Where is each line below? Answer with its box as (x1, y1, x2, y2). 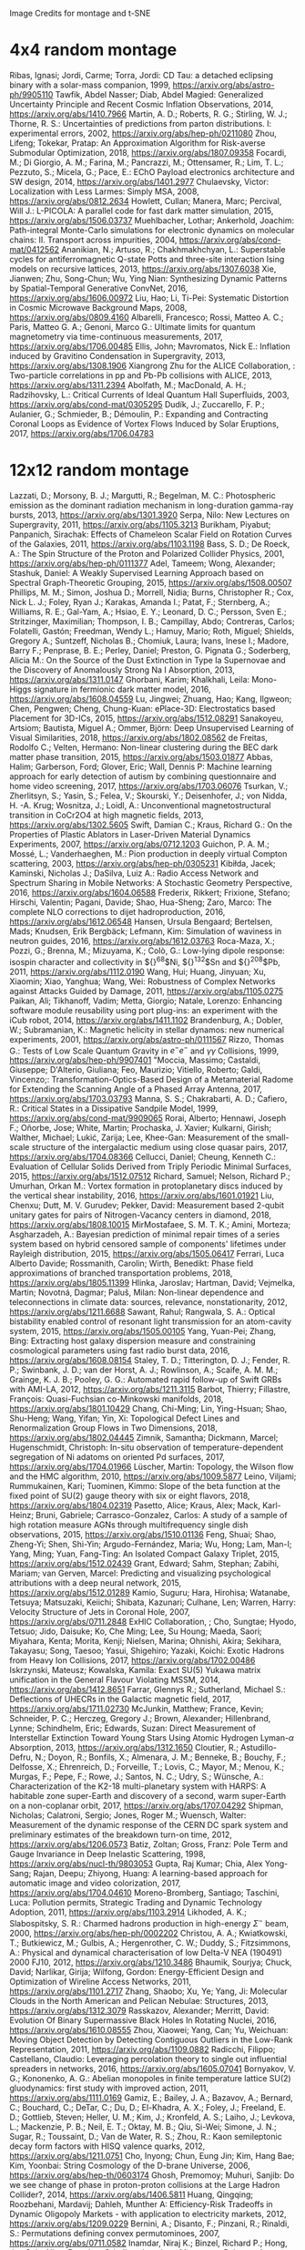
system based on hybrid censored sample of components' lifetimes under (9, 1238, 287, 1249)
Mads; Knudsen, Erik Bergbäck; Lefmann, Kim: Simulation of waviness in (9, 925, 282, 937)
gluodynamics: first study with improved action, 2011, (9, 2082, 209, 2093)
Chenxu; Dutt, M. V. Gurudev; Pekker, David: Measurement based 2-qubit (9, 1200, 285, 1211)
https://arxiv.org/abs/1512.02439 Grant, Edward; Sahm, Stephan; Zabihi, (9, 1558, 280, 1569)
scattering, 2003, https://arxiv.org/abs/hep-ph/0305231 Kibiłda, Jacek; (9, 858, 276, 868)
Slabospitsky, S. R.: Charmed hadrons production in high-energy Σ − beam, (9, 1916, 290, 1928)
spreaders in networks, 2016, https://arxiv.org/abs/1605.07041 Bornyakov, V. (9, 2063, 296, 2074)
